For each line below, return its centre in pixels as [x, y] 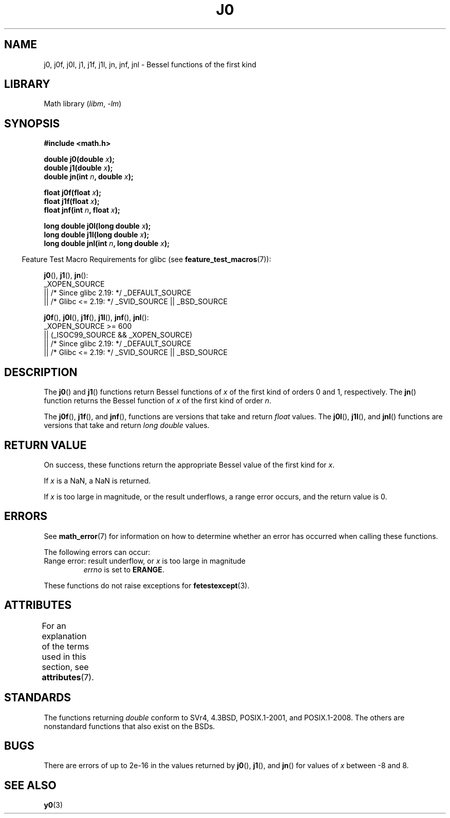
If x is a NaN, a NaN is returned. [97, 480]
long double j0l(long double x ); [97, 226]
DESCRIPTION [41, 372]
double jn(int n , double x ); [89, 177]
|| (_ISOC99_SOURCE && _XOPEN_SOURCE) [118, 335]
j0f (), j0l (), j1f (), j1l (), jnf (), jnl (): [96, 318]
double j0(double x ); [79, 159]
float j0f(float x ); [73, 193]
